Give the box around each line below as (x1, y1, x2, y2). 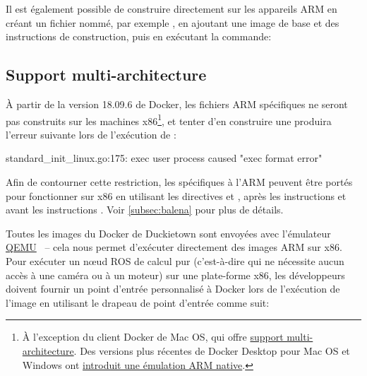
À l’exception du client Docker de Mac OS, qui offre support (22, 329, 284, 344)
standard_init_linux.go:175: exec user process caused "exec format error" (6, 151, 323, 165)
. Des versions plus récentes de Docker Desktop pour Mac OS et (73, 343, 350, 358)
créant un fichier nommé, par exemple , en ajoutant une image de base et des (6, 15, 339, 30)
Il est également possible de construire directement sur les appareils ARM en (6, 1, 337, 16)
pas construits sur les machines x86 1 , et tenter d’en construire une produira (6, 111, 332, 128)
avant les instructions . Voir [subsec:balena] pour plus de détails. (6, 202, 284, 217)
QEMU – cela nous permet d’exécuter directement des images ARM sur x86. (6, 240, 342, 254)
